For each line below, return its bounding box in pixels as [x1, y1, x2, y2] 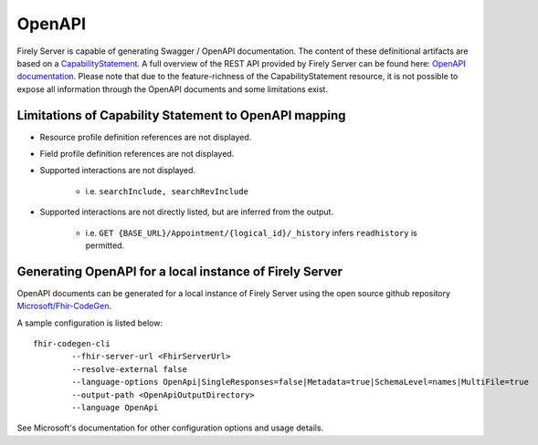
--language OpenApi [71, 402, 159, 412]
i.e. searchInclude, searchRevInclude [85, 185, 248, 196]
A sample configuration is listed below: [16, 317, 164, 328]
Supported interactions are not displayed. [39, 165, 196, 176]
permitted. [85, 240, 125, 251]
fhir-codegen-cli [33, 338, 111, 349]
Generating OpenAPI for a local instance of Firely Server [16, 264, 343, 279]
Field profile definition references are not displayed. [39, 149, 235, 160]
